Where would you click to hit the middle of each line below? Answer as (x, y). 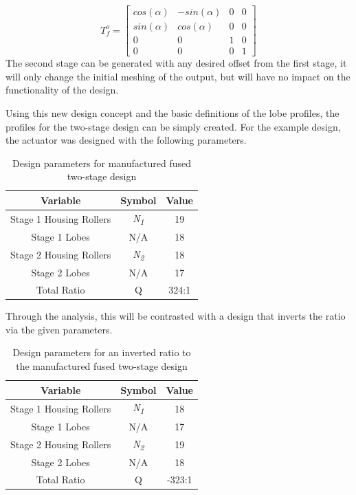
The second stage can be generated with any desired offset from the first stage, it (176, 63)
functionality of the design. (62, 90)
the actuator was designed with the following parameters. (126, 140)
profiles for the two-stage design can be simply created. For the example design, (173, 126)
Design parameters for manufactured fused (102, 163)
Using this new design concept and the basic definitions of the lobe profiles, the (173, 112)
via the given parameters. (59, 329)
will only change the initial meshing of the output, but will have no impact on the (178, 76)
